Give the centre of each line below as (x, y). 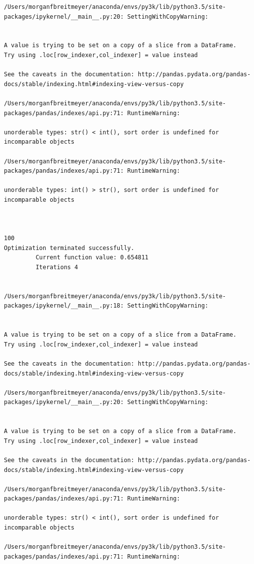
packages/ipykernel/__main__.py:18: (64, 306)
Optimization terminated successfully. (69, 248)
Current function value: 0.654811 (92, 258)
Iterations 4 (57, 267)
